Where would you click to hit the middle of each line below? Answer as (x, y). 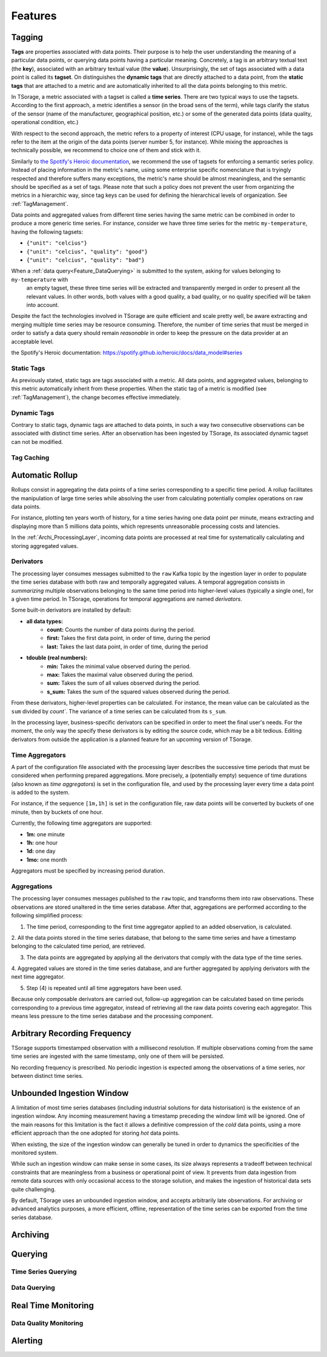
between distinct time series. (47, 1076)
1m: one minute (46, 834)
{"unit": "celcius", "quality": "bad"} (85, 260)
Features (34, 16)
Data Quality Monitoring (47, 1323)
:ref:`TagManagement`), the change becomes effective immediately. (96, 397)
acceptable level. (32, 342)
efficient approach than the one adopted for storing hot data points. (95, 1133)
